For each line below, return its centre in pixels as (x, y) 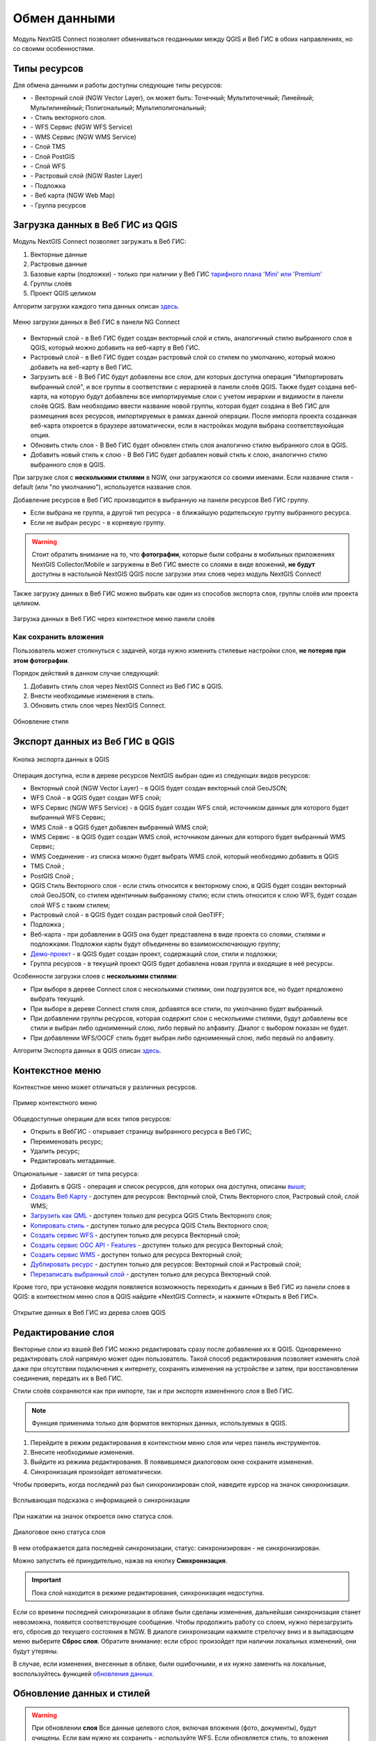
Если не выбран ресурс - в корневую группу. (98, 522)
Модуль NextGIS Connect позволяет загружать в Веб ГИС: (100, 242)
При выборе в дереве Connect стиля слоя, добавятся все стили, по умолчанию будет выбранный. (177, 1008)
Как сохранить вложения (58, 637)
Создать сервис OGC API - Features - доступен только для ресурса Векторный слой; (157, 1245)
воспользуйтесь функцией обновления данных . (84, 1673)
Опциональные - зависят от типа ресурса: (76, 1173)
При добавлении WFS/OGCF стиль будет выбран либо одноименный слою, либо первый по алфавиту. (183, 1038)
